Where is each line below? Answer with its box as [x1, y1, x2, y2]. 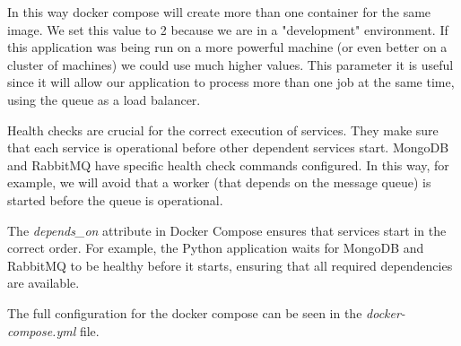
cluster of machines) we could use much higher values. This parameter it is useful [7, 55, 454, 74]
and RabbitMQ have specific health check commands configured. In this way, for [7, 155, 449, 174]
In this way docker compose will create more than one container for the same [7, 3, 431, 21]
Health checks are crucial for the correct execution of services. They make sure [7, 120, 439, 139]
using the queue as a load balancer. [7, 90, 201, 108]
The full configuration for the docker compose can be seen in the [7, 303, 362, 322]
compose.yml [7, 321, 76, 340]
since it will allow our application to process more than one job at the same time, [7, 73, 455, 91]
